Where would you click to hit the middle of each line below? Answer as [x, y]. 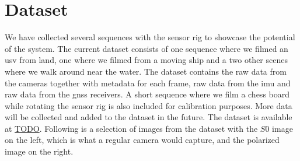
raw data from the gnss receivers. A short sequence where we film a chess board [147, 94]
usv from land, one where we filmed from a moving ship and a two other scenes [146, 60]
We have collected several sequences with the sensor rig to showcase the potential [150, 37]
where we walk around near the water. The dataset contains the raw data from [146, 71]
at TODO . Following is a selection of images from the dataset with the [131, 128]
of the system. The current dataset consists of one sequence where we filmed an [146, 48]
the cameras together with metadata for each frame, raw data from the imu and [148, 83]
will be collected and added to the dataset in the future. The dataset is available [149, 117]
